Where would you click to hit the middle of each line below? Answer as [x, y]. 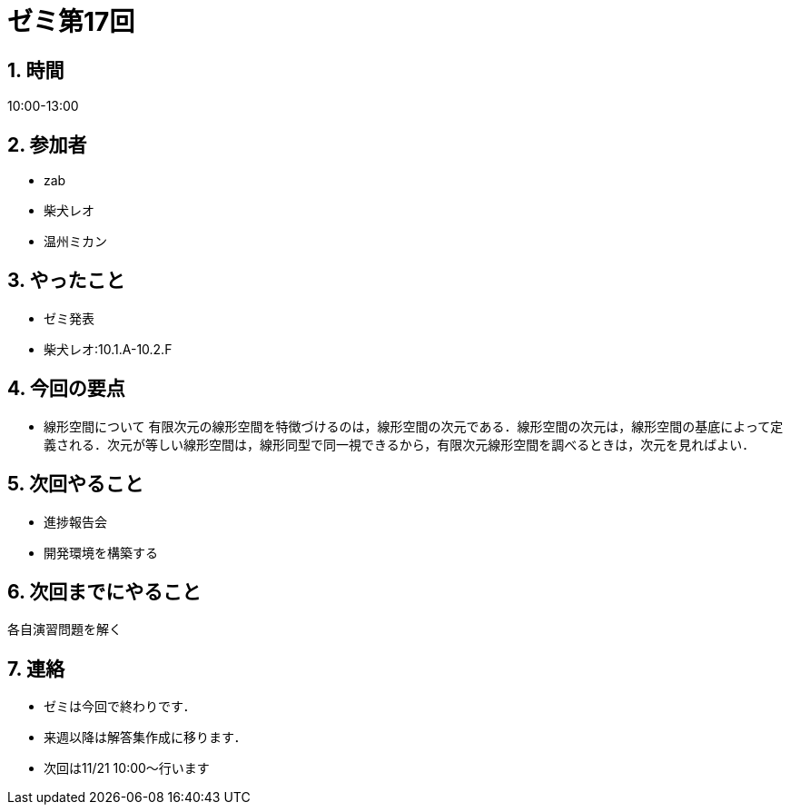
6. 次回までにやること [104, 591]
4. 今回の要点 [66, 389]
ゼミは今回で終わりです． [120, 707]
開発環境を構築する [101, 552]
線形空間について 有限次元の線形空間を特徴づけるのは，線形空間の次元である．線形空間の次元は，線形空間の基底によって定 [414, 426]
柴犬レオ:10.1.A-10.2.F [108, 349]
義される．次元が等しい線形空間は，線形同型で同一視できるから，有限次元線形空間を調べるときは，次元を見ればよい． [400, 444]
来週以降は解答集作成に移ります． [145, 738]
